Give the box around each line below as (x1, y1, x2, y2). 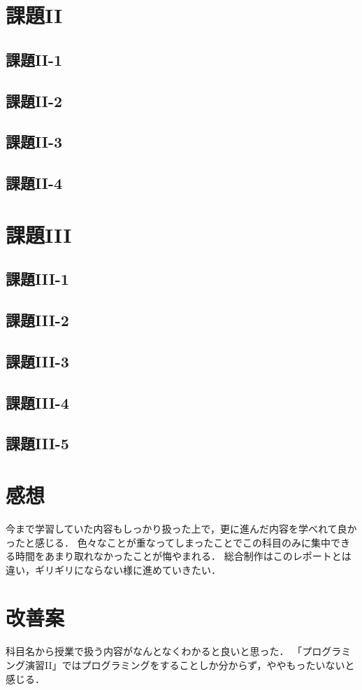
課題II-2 (6, 90, 63, 111)
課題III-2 (6, 309, 69, 331)
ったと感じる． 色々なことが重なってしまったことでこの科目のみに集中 (6, 535, 331, 549)
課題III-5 (6, 432, 69, 454)
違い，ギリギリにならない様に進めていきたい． (6, 562, 221, 577)
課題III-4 (6, 391, 69, 413)
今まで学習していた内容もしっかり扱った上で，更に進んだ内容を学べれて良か (6, 521, 357, 535)
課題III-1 (6, 268, 69, 290)
